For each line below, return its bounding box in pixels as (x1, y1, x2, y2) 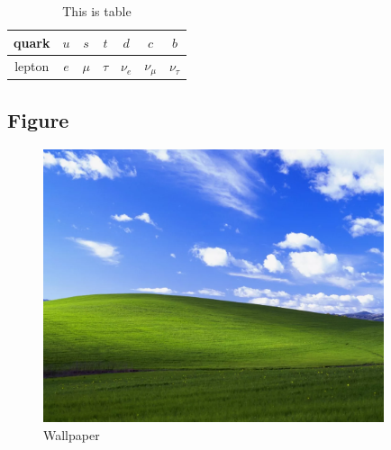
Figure (7, 105, 69, 133)
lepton (14, 57, 50, 76)
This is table (62, 2, 132, 20)
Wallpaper (43, 425, 100, 444)
